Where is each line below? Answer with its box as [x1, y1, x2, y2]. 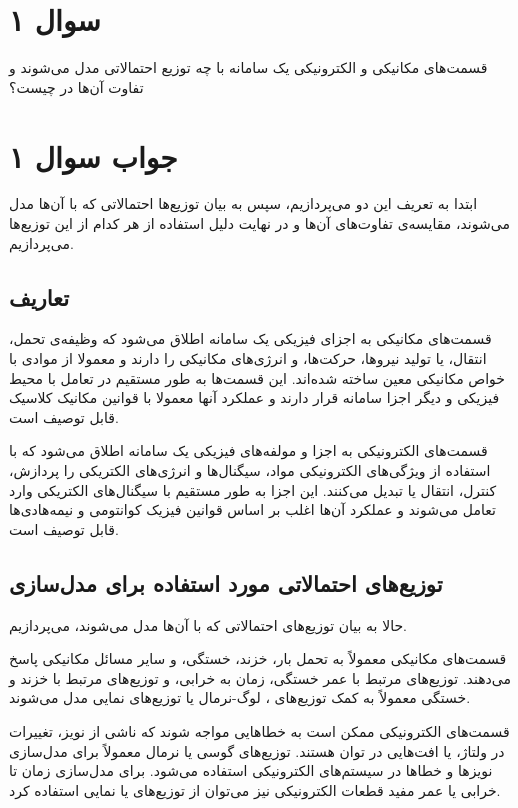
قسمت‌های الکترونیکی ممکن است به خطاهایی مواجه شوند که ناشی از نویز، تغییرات [9, 720, 510, 741]
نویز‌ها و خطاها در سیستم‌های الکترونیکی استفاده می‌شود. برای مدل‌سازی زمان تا [9, 760, 493, 781]
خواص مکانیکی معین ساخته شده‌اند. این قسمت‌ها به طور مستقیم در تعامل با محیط [9, 367, 505, 388]
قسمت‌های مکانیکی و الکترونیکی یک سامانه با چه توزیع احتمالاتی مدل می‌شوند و [9, 57, 488, 78]
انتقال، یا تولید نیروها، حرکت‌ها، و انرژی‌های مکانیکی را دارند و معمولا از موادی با [9, 348, 487, 369]
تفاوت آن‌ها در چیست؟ [9, 76, 144, 97]
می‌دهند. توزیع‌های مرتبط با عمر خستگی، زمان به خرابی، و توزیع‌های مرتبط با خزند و [9, 667, 511, 688]
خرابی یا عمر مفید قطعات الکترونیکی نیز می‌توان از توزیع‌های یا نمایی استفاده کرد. [9, 779, 501, 800]
